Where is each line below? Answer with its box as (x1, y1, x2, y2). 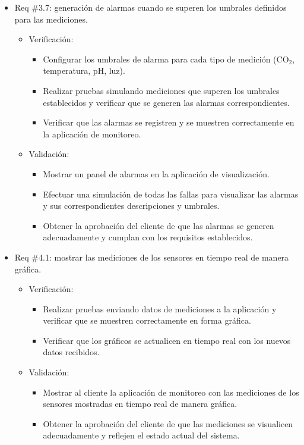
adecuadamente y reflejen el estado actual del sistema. (43, 429, 240, 441)
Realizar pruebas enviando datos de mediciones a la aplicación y (43, 302, 277, 315)
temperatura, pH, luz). (43, 64, 125, 77)
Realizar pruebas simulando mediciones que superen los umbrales (43, 84, 280, 96)
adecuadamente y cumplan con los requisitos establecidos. (43, 231, 253, 243)
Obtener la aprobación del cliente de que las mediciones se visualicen (43, 417, 293, 430)
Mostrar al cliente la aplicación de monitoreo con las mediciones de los (43, 386, 299, 398)
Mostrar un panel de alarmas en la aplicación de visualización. (43, 167, 270, 180)
